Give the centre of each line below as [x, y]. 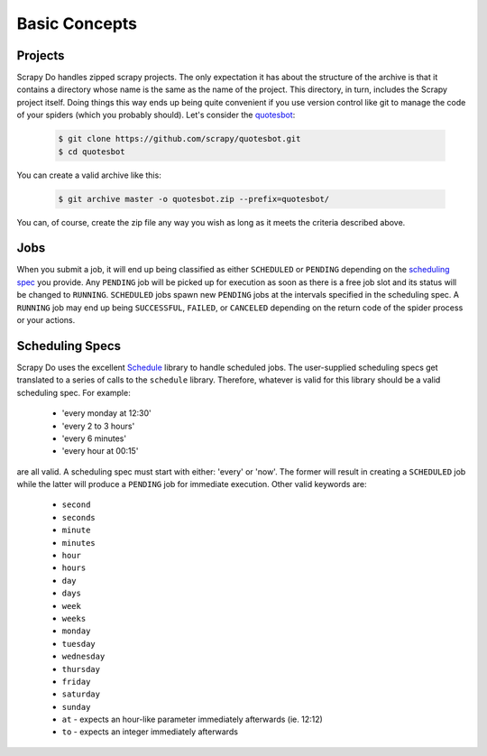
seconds [79, 517]
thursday [81, 669]
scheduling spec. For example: [74, 392]
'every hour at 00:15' [100, 451]
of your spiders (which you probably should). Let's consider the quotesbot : [156, 115]
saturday [81, 694]
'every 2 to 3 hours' [98, 426]
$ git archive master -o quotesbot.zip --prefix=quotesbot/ [194, 199]
